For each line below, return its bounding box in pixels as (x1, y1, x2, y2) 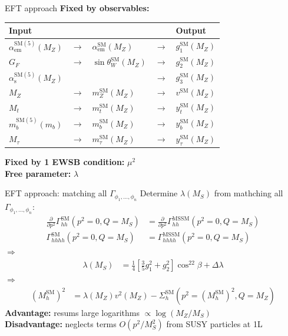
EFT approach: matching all (5, 187, 107, 199)
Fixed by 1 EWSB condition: (5, 156, 125, 168)
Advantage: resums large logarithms (5, 306, 140, 318)
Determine (140, 187, 178, 199)
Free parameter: (5, 167, 71, 179)
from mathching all (214, 187, 283, 199)
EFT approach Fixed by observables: (5, 2, 150, 14)
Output (176, 24, 206, 37)
